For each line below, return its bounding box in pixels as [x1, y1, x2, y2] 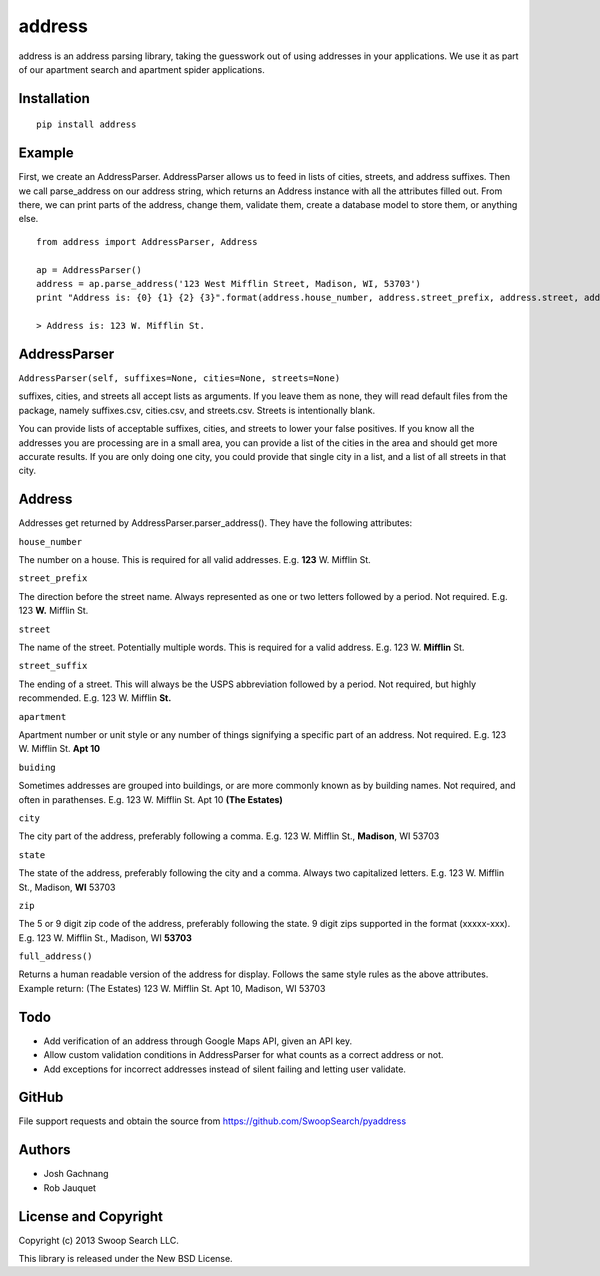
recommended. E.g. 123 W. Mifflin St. [18, 692, 172, 704]
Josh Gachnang [43, 1168, 109, 1180]
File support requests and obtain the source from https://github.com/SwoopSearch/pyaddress [18, 1115, 407, 1127]
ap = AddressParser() [36, 264, 142, 275]
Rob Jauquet [43, 1181, 97, 1194]
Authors [18, 1141, 71, 1159]
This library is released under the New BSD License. [18, 1253, 234, 1265]
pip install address [36, 119, 137, 130]
